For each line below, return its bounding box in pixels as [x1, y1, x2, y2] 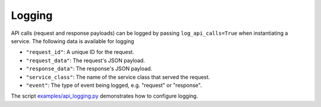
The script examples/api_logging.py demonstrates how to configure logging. [11, 92, 199, 100]
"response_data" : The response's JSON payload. [26, 65, 153, 72]
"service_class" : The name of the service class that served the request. [26, 73, 210, 80]
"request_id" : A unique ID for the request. [26, 48, 134, 56]
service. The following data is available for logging [11, 37, 134, 44]
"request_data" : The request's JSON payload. [26, 57, 145, 64]
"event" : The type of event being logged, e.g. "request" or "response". [26, 82, 202, 89]
